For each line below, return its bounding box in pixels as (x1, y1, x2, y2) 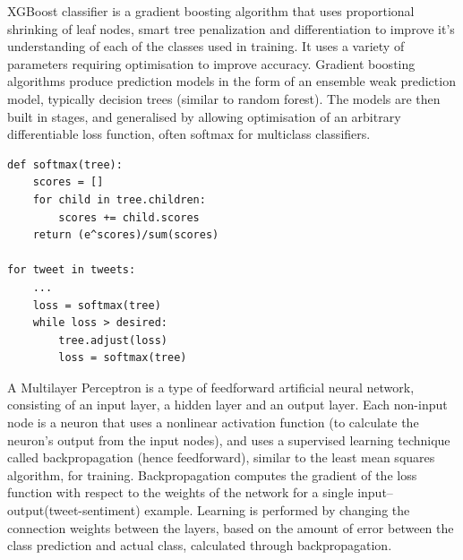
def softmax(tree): (7, 158, 123, 171)
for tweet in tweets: (7, 263, 136, 277)
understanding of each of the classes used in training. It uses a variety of (7, 37, 405, 56)
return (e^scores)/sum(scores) (32, 228, 219, 242)
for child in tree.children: (32, 193, 206, 206)
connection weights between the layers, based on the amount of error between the (7, 518, 454, 537)
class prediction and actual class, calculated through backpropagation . (7, 536, 392, 555)
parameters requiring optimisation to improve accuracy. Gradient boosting (7, 54, 416, 73)
